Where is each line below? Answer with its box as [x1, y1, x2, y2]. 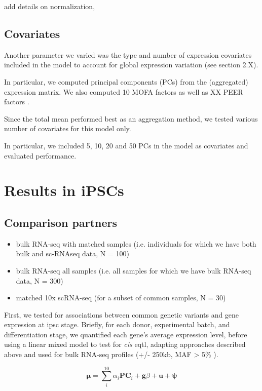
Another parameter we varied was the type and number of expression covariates [4, 49, 252, 60]
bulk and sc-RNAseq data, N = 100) [16, 248, 129, 259]
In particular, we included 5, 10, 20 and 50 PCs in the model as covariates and [4, 140, 248, 150]
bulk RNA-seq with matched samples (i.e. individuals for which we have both [16, 238, 256, 249]
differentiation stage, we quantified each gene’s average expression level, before [4, 329, 247, 339]
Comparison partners [4, 214, 117, 230]
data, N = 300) [16, 275, 63, 286]
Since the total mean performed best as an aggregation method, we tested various [4, 113, 258, 124]
